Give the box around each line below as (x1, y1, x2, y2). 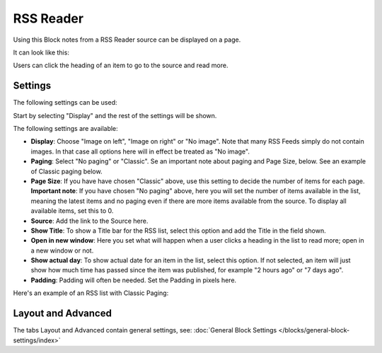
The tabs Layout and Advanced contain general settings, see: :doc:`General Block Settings (13, 326, 277, 335)
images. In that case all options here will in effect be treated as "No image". (30, 147, 250, 156)
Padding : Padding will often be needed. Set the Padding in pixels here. (30, 276, 237, 284)
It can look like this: (13, 48, 70, 57)
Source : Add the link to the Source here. (30, 216, 149, 225)
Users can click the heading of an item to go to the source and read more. (13, 61, 228, 70)
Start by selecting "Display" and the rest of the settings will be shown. (13, 111, 217, 120)
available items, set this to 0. (30, 207, 114, 215)
